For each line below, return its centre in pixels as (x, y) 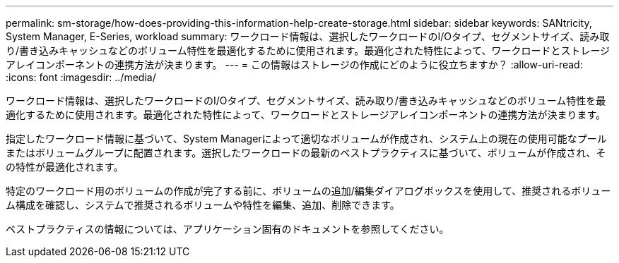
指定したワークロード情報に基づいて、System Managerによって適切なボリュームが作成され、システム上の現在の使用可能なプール (306, 139)
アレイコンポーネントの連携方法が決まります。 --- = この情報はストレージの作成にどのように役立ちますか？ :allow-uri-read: (294, 65)
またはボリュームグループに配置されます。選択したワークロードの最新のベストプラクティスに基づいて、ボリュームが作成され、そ (306, 153)
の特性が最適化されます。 (65, 167)
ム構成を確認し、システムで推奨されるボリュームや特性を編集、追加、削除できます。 (203, 205)
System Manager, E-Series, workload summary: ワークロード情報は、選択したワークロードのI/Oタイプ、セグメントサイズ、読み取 (308, 36)
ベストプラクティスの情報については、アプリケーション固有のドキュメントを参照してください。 (228, 229)
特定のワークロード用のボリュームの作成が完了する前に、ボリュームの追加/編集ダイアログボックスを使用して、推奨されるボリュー (308, 191)
